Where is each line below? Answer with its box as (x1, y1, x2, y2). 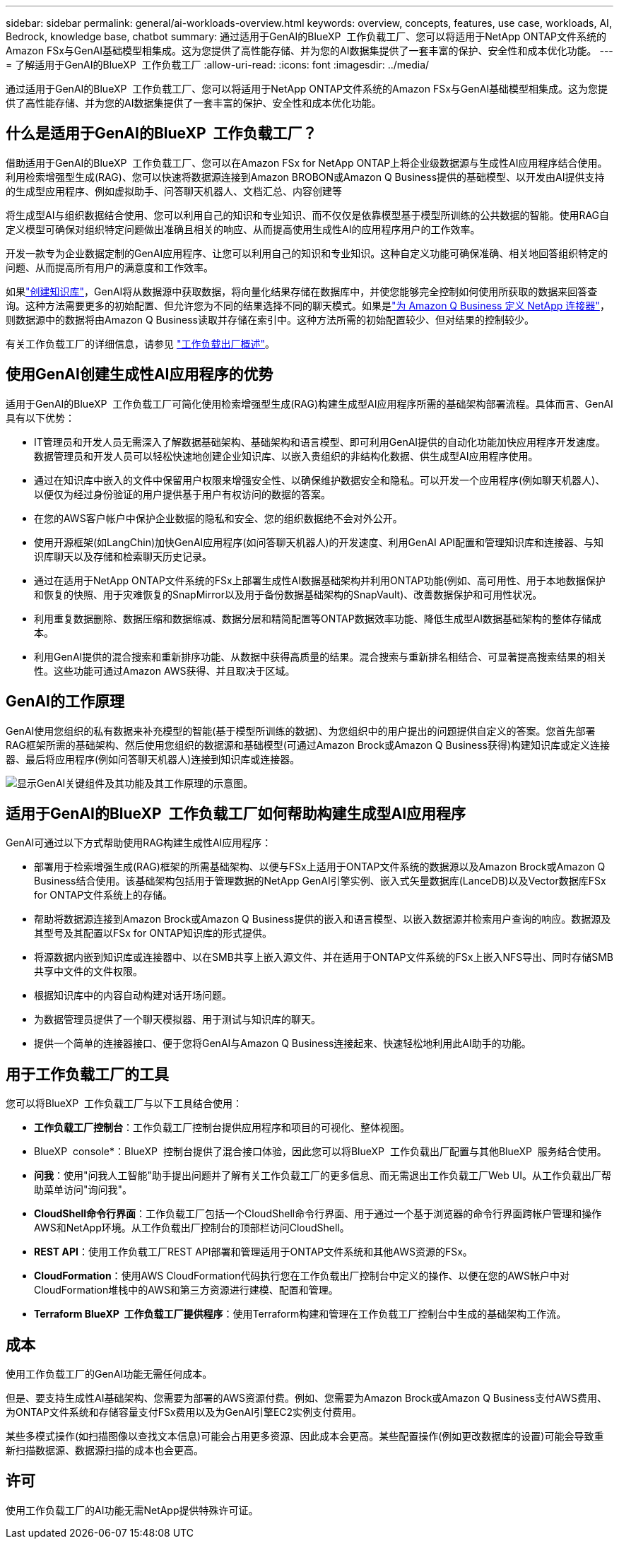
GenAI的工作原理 (6, 692, 124, 711)
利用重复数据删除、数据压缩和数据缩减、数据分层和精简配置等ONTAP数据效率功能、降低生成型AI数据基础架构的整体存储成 (34, 612, 602, 625)
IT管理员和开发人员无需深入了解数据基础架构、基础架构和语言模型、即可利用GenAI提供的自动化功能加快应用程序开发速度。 (34, 435, 606, 448)
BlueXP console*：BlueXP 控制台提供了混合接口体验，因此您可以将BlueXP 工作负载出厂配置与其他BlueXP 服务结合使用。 (34, 1145, 607, 1158)
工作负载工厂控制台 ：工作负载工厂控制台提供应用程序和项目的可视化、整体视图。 (34, 1121, 410, 1134)
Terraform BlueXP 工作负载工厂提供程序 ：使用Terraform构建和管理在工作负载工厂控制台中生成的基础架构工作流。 (34, 1308, 567, 1320)
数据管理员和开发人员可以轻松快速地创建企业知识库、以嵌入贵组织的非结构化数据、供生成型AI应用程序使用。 (34, 449, 538, 462)
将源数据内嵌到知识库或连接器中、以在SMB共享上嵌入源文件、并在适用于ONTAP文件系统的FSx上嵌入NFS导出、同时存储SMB (34, 951, 613, 964)
